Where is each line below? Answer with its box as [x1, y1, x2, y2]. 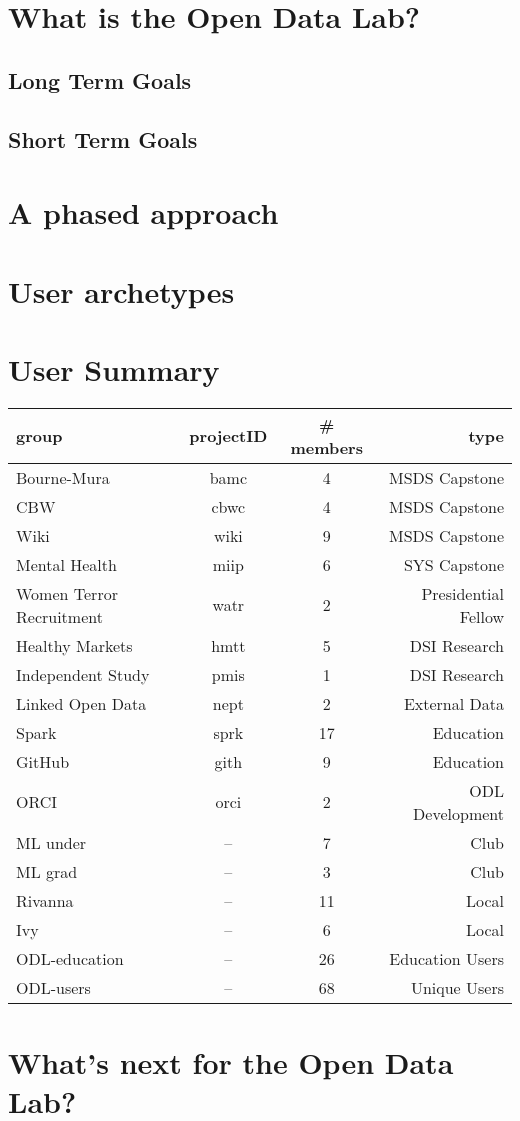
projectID [189, 424, 268, 448]
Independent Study [16, 662, 150, 686]
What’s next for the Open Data [8, 1042, 454, 1082]
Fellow [459, 604, 504, 628]
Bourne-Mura [16, 465, 110, 489]
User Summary [8, 348, 220, 389]
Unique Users [410, 975, 504, 999]
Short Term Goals [8, 123, 198, 154]
